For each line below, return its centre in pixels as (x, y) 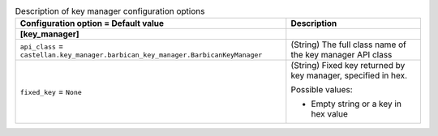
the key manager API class (341, 55)
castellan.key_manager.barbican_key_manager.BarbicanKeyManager (141, 55)
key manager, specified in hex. (349, 75)
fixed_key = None (51, 91)
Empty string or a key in (356, 104)
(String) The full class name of (349, 45)
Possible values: (322, 90)
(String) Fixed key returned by (348, 66)
